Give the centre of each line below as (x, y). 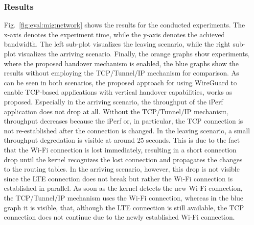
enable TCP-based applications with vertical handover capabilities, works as (118, 92)
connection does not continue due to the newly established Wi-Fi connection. (119, 217)
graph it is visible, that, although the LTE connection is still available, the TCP (124, 207)
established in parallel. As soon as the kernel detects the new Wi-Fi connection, (123, 188)
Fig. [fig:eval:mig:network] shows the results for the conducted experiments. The (125, 25)
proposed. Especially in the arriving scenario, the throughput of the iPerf (114, 101)
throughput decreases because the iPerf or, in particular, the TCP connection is (124, 121)
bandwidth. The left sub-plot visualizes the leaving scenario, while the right (117, 44)
